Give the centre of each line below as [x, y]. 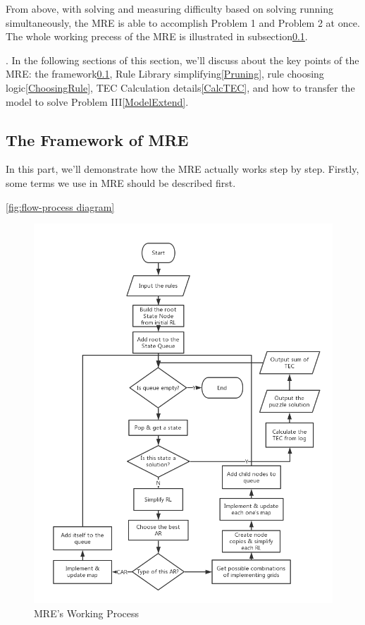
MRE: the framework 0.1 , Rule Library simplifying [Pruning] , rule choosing [165, 74]
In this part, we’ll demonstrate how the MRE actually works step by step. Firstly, [182, 169]
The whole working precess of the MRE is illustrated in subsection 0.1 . [157, 36]
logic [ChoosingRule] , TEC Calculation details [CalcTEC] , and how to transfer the [180, 87]
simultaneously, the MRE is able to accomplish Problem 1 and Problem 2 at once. [183, 22]
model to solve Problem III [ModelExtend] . [97, 101]
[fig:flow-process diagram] [60, 206]
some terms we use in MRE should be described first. [121, 182]
